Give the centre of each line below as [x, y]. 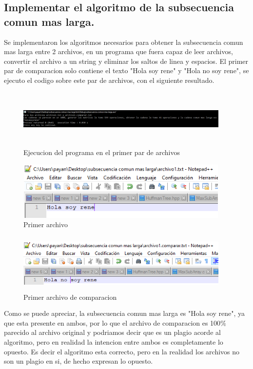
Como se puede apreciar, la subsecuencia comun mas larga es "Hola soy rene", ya [125, 313]
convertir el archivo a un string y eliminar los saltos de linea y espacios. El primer [126, 61]
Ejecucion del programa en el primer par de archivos [102, 152]
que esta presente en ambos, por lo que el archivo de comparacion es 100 [112, 322]
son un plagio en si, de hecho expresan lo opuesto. [78, 361]
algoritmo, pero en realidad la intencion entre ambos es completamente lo [114, 341]
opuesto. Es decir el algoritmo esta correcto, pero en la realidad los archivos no [122, 351]
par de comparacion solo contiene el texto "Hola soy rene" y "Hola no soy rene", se [126, 70]
